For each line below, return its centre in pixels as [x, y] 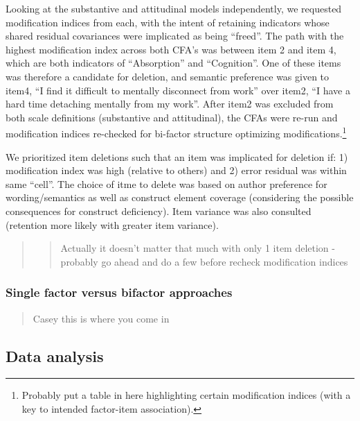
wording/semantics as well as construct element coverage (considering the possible [180, 197]
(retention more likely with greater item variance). [112, 224]
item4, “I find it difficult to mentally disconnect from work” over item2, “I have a [178, 90]
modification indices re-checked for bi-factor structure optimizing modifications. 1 [176, 132]
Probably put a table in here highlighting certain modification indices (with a [186, 395]
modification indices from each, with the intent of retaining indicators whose [168, 22]
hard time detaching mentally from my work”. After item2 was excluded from [170, 104]
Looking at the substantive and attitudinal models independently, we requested [174, 8]
